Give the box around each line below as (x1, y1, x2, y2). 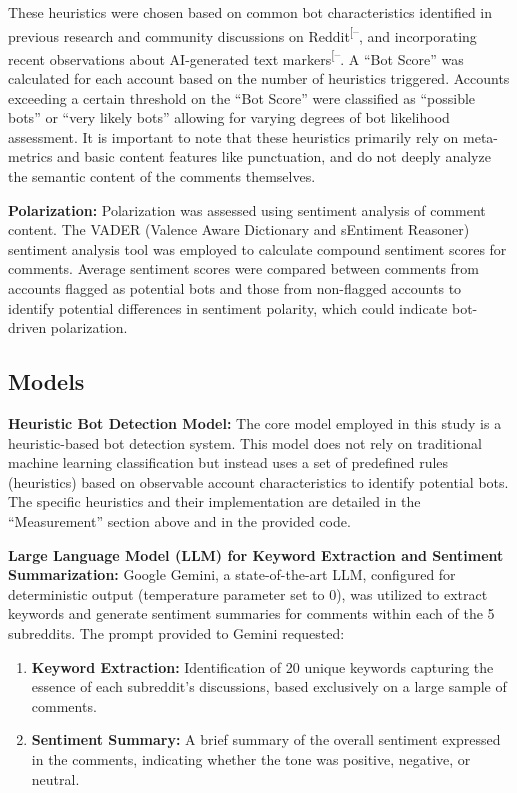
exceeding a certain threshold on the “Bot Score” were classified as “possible (8, 87, 476, 108)
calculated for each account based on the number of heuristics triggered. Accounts (8, 68, 510, 89)
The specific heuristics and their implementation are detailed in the (8, 491, 421, 512)
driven (8, 317, 47, 338)
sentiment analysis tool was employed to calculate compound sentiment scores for (8, 238, 507, 259)
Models (8, 366, 85, 397)
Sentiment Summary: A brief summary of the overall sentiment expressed (31, 729, 501, 750)
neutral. (31, 768, 80, 789)
